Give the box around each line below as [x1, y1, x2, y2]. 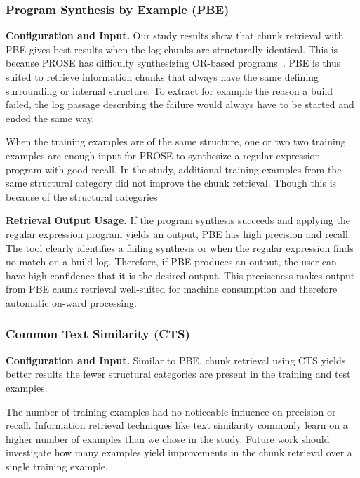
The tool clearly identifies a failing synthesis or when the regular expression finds [6, 240, 354, 255]
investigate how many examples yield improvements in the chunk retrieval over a [6, 445, 352, 460]
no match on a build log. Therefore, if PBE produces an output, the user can [6, 254, 337, 269]
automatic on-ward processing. [6, 295, 137, 310]
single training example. [6, 458, 108, 473]
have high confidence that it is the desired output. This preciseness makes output [6, 267, 355, 282]
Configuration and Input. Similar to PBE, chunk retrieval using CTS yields [6, 352, 346, 367]
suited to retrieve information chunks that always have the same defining [6, 69, 319, 84]
